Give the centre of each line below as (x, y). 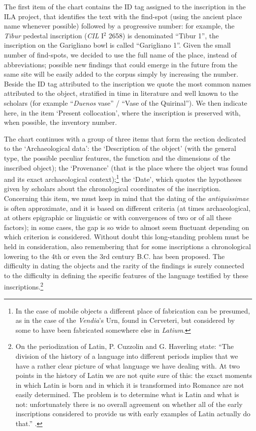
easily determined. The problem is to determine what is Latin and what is (127, 394)
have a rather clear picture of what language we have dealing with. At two (128, 365)
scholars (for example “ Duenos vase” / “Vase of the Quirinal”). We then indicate (126, 102)
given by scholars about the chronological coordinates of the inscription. (112, 188)
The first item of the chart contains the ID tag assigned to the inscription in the (125, 6)
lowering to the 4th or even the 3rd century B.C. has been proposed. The (114, 256)
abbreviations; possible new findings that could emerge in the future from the (121, 64)
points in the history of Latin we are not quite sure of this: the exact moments (134, 375)
